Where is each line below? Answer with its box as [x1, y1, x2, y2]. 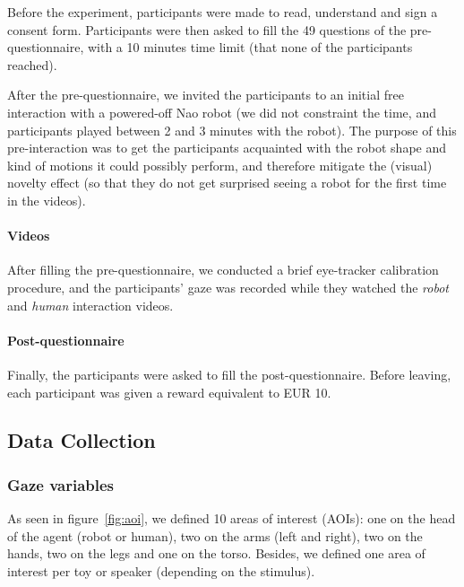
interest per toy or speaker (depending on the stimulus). [7, 561, 315, 580]
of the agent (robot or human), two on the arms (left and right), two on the [7, 526, 423, 545]
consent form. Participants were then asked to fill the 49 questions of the [7, 20, 407, 39]
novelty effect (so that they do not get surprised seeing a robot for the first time [7, 173, 447, 192]
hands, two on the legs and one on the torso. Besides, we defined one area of [7, 544, 425, 563]
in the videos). [7, 190, 86, 209]
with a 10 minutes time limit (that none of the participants [87, 38, 413, 57]
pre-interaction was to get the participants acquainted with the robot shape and [7, 138, 447, 157]
